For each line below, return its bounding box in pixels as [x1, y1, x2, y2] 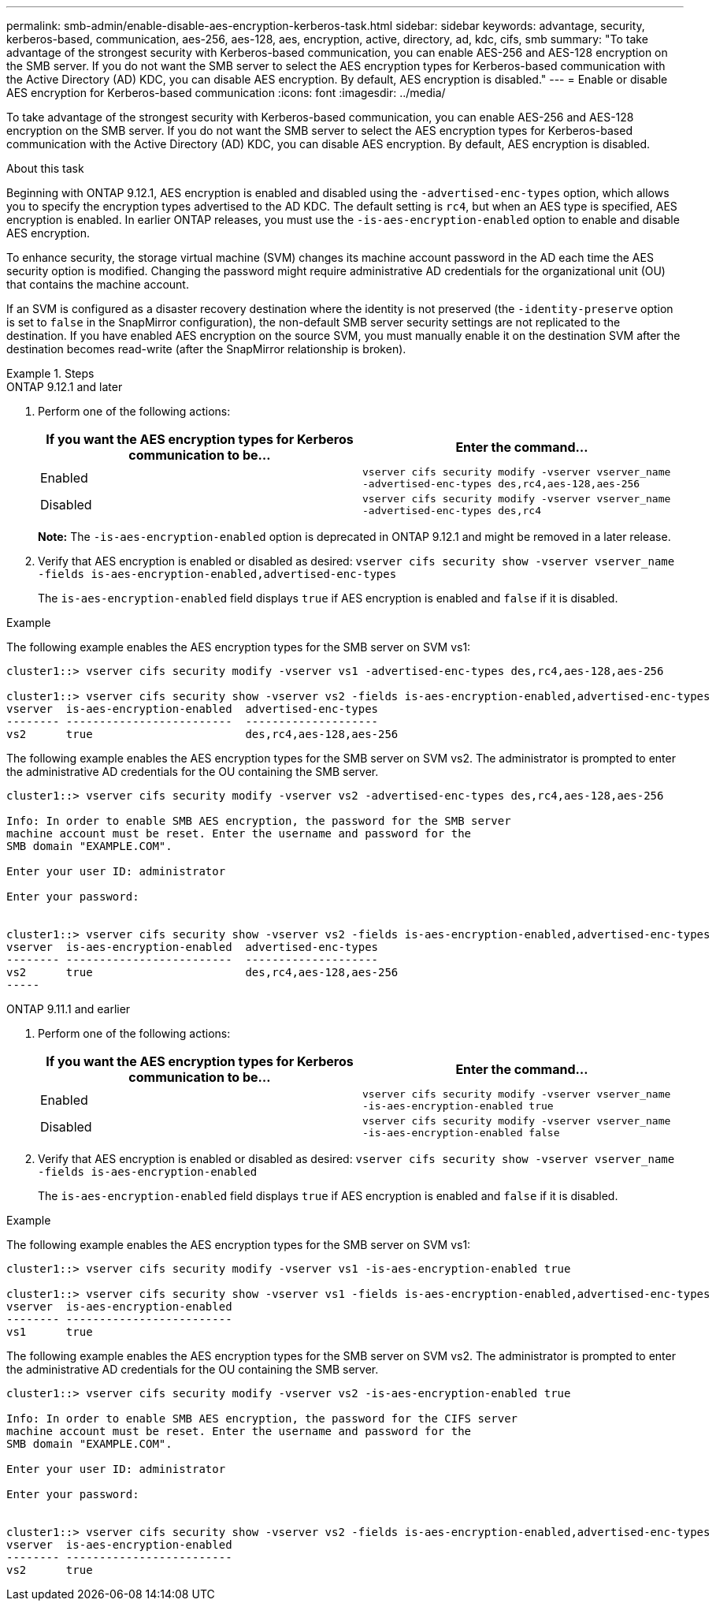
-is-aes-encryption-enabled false [362, 1127, 560, 1139]
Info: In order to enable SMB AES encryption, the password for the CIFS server [6, 1412, 518, 1425]
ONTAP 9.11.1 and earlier [6, 1002, 131, 1016]
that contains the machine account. [6, 278, 189, 291]
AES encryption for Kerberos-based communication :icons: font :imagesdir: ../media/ [6, 86, 446, 99]
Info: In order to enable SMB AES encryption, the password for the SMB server [6, 815, 511, 827]
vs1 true [6, 1325, 93, 1338]
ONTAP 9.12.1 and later [6, 380, 123, 393]
